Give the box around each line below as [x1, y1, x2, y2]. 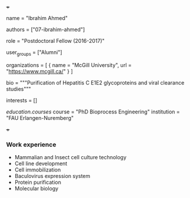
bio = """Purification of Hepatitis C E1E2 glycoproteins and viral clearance [6, 79, 185, 86]
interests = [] [6, 96, 38, 103]
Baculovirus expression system [14, 173, 91, 180]
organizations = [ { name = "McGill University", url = [6, 61, 132, 68]
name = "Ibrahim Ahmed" [6, 15, 68, 21]
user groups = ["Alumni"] [6, 49, 63, 57]
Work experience [6, 140, 56, 149]
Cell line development [14, 160, 68, 167]
